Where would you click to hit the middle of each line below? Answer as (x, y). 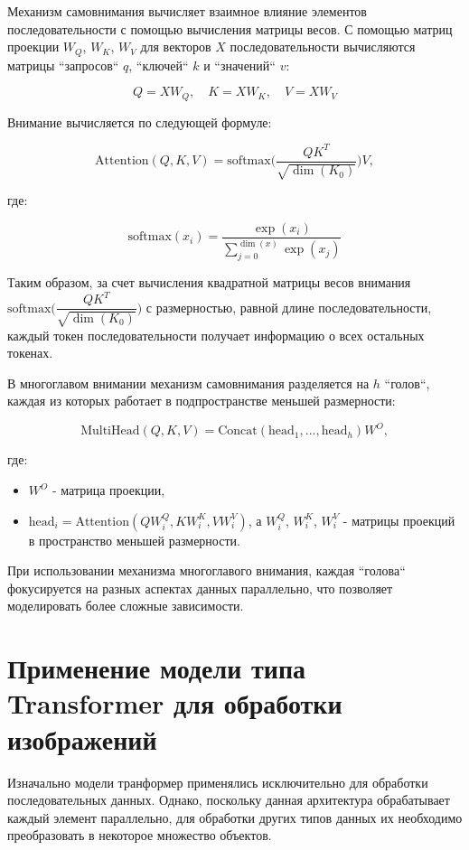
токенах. (30, 353)
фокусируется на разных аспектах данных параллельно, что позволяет (200, 588)
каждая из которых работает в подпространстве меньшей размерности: (202, 401)
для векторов (176, 47)
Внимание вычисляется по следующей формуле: (140, 121)
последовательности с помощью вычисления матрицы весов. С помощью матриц (230, 28)
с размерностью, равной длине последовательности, (289, 307)
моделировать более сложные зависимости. (126, 606)
